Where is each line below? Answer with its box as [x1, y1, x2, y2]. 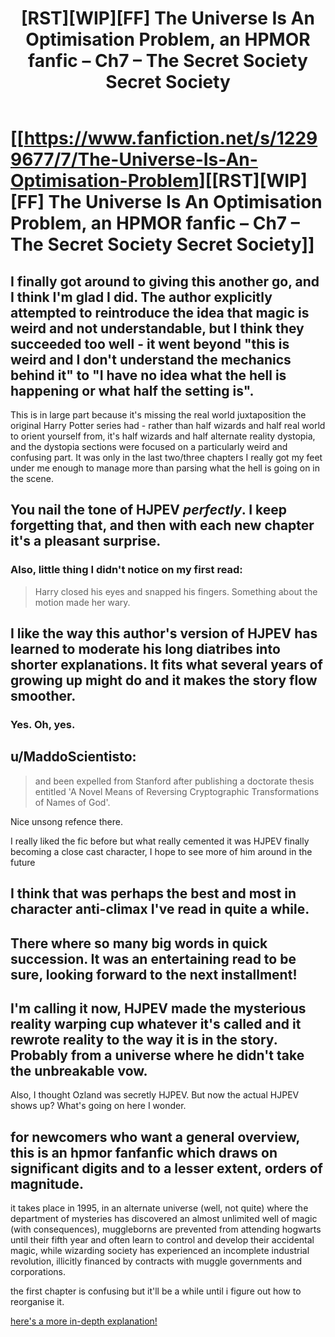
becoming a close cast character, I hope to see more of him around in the [10, 845, 313, 857]
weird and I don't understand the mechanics [10, 351, 292, 368]
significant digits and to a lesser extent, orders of [10, 1160, 323, 1177]
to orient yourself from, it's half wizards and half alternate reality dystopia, [10, 430, 316, 442]
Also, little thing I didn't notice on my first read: [10, 563, 243, 577]
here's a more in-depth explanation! [10, 1315, 158, 1327]
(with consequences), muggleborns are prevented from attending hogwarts [10, 1223, 322, 1236]
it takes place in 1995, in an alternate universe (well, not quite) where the [10, 1202, 309, 1214]
